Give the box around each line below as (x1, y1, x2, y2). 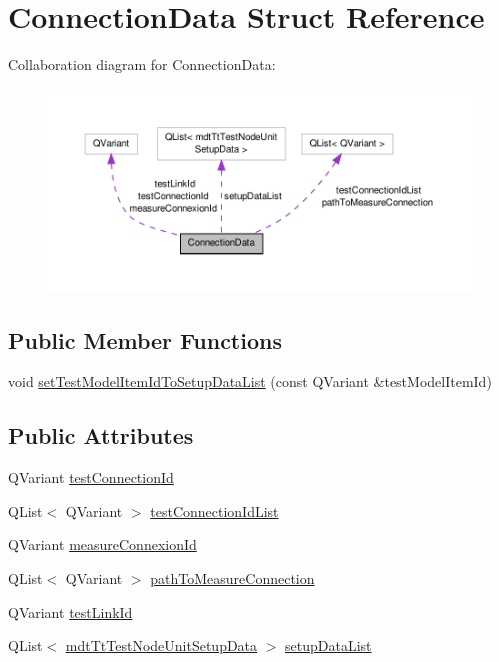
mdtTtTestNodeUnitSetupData (65, 635, 258, 656)
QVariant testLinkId (8, 601, 133, 622)
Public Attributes (8, 420, 194, 451)
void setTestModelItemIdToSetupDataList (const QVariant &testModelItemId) (8, 371, 492, 392)
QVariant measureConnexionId (8, 534, 197, 555)
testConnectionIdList (150, 500, 279, 521)
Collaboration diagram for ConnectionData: (8, 54, 276, 75)
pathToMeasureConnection (150, 567, 315, 588)
